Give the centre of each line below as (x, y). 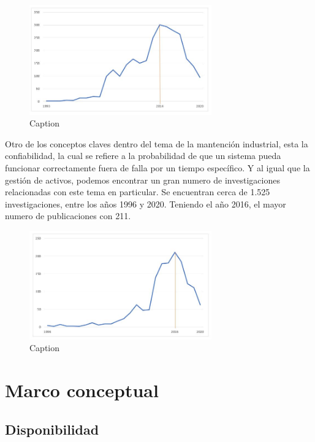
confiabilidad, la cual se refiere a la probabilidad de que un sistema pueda (143, 156)
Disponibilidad (52, 429)
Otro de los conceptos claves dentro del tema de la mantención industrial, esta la (157, 143)
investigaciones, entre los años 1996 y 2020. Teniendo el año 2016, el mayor (146, 204)
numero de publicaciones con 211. (68, 216)
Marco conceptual (82, 390)
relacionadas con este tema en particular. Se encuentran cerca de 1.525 (138, 192)
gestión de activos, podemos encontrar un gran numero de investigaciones (142, 180)
